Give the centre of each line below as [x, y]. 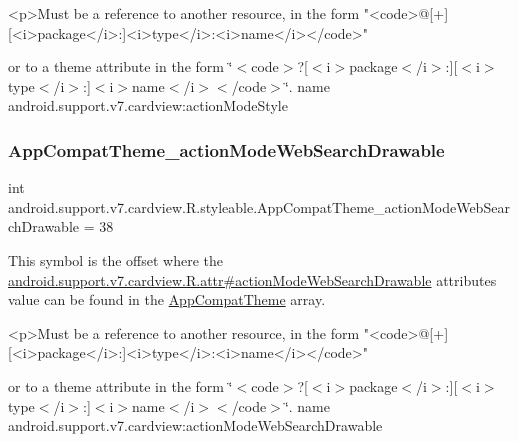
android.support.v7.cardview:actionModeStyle [148, 105]
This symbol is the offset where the [115, 259]
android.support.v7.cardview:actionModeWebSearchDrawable [195, 425]
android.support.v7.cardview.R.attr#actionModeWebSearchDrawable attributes [252, 279]
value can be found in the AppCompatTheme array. [167, 299]
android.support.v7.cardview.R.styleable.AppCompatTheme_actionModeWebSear [259, 206]
